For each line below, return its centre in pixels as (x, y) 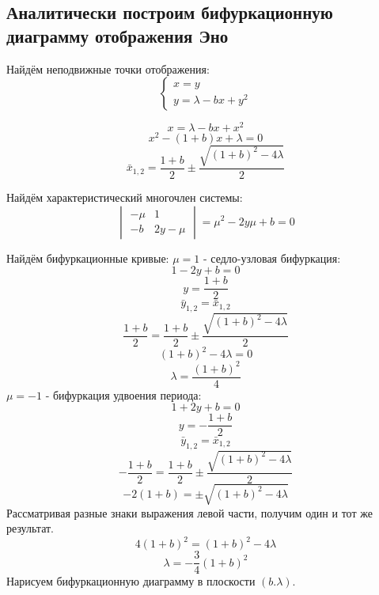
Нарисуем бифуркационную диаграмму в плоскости (131, 581)
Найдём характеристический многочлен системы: (125, 197)
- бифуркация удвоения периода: (123, 394)
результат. (30, 528)
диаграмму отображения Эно (117, 35)
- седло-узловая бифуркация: (272, 258)
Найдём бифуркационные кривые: (88, 258)
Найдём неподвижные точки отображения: (108, 68)
